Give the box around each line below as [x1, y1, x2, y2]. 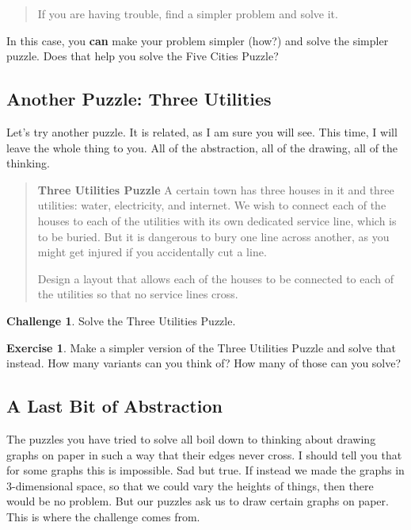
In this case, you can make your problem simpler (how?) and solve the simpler [6, 32, 389, 48]
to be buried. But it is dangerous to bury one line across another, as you [37, 228, 390, 244]
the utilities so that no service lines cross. [37, 286, 238, 302]
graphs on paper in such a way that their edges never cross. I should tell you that [6, 446, 402, 463]
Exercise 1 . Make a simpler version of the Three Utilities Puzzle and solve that [6, 339, 397, 355]
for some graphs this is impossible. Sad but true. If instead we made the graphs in [6, 462, 405, 478]
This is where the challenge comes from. [6, 508, 200, 524]
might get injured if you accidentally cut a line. [37, 244, 267, 260]
